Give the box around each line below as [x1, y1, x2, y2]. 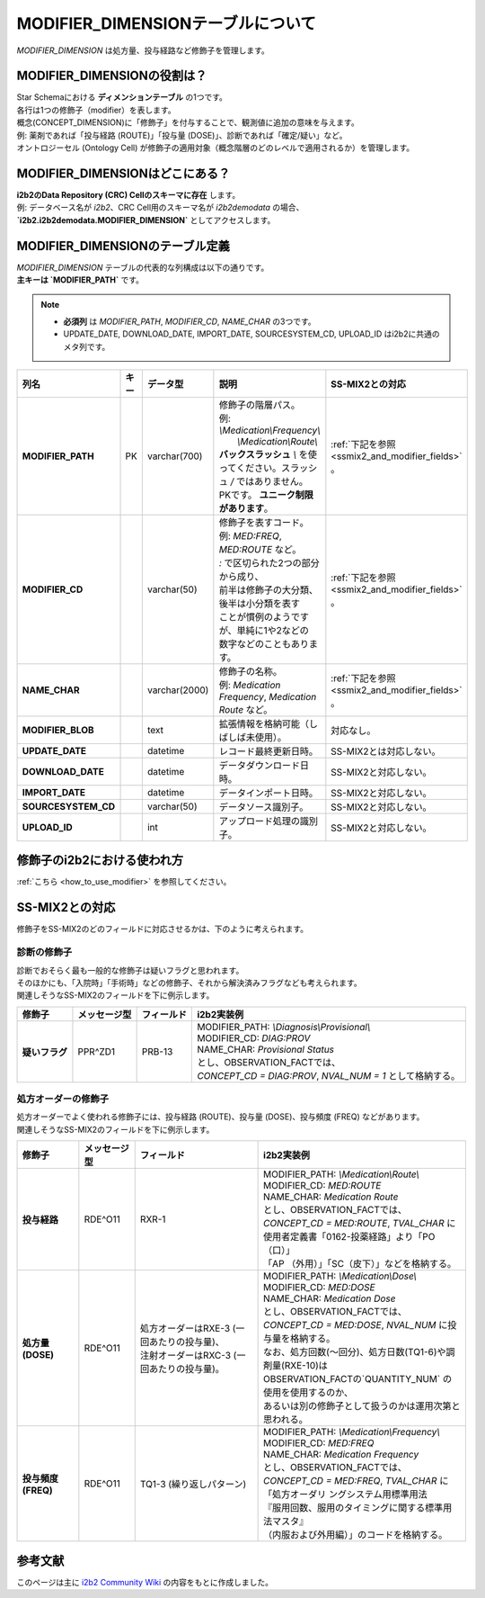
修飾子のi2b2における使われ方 [16, 853, 184, 868]
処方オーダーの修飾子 [16, 1093, 110, 1106]
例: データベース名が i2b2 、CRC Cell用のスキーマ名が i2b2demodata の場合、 [16, 202, 304, 213]
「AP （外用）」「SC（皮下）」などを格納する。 [263, 1258, 457, 1270]
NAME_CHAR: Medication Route [263, 1190, 399, 1203]
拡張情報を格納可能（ [218, 717, 310, 730]
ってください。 [218, 462, 282, 474]
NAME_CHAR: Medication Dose [263, 1292, 396, 1305]
